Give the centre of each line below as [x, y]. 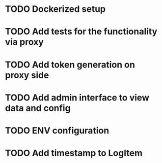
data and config [38, 108]
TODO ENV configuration [57, 130]
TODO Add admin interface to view [77, 98]
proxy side [27, 75]
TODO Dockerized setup [55, 9]
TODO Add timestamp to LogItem [74, 153]
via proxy [25, 42]
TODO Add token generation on [70, 65]
